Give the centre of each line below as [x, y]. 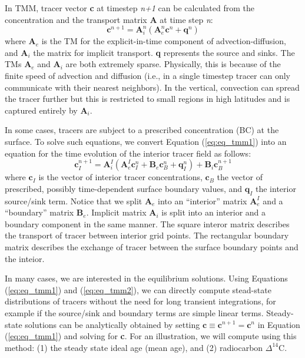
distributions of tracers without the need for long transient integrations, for [140, 301]
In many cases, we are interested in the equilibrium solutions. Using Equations [146, 278]
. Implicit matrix [116, 212]
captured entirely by [41, 110]
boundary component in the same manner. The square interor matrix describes [147, 223]
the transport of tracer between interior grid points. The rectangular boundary [147, 235]
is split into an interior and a [214, 212]
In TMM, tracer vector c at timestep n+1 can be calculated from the [130, 8]
